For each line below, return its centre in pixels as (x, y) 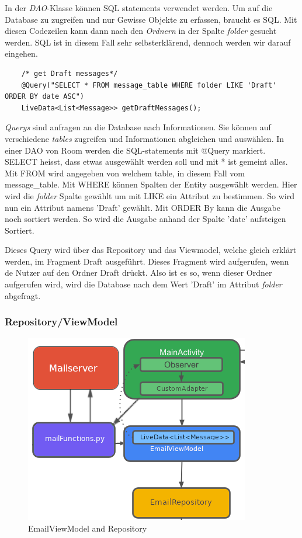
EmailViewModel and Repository (88, 528)
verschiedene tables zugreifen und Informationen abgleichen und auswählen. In (145, 138)
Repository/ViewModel (61, 322)
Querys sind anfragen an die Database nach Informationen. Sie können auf (138, 127)
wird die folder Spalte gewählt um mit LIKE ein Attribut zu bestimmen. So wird (150, 195)
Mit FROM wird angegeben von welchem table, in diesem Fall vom (125, 173)
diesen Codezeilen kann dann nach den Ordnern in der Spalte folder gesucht (141, 31)
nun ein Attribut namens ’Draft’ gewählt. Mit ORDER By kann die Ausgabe (143, 207)
